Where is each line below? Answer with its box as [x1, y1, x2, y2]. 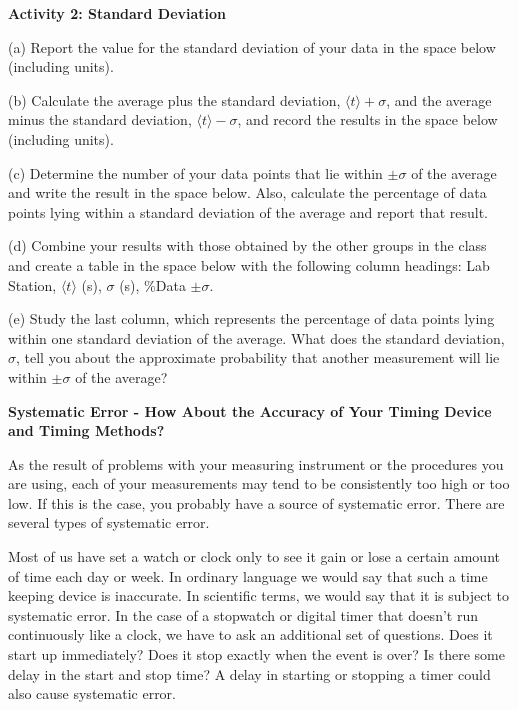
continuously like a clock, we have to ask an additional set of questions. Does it [8, 624, 493, 645]
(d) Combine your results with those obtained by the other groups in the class [8, 235, 487, 256]
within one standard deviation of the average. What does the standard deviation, [8, 327, 505, 348]
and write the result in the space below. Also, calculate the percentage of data [8, 182, 487, 203]
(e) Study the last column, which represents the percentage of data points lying [8, 308, 495, 329]
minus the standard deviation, [8, 109, 192, 130]
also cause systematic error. [8, 683, 176, 704]
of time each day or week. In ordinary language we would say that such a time [8, 565, 488, 586]
